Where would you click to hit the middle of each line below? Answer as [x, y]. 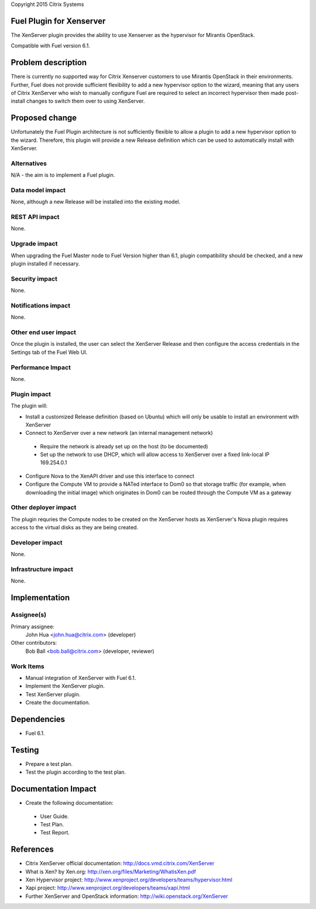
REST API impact [35, 217]
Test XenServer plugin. [53, 694]
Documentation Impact [54, 789]
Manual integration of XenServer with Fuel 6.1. [81, 678]
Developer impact [37, 542]
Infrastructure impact [42, 570]
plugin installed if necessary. [45, 264]
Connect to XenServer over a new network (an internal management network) [119, 433]
